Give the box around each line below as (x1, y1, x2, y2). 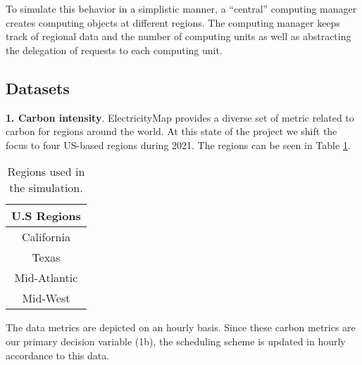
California (21, 229, 70, 245)
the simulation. (9, 179, 83, 196)
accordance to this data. (6, 347, 110, 362)
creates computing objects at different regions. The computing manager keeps (6, 15, 340, 30)
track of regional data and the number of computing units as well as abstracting (6, 29, 351, 44)
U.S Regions (11, 207, 81, 224)
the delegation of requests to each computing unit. (6, 42, 223, 57)
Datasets (6, 77, 70, 98)
